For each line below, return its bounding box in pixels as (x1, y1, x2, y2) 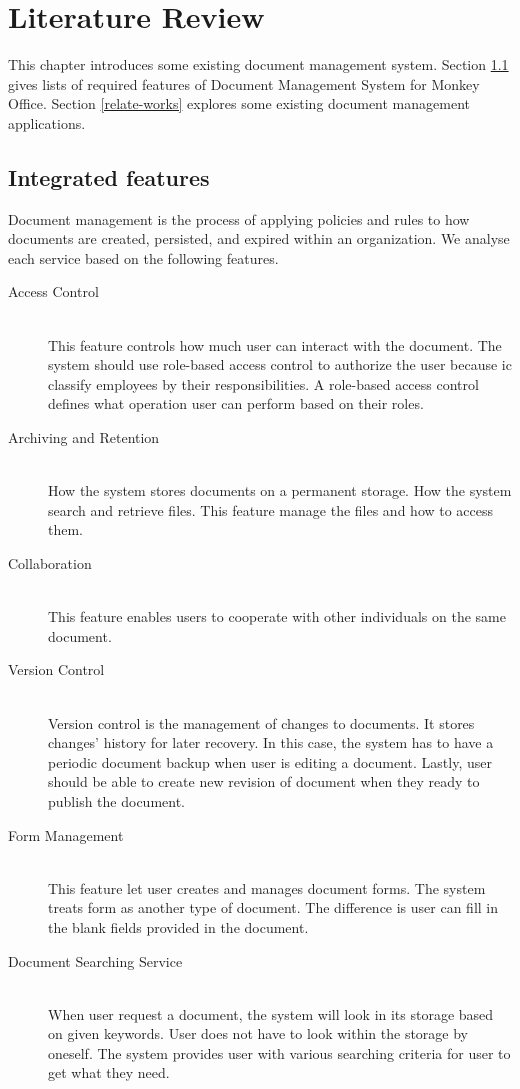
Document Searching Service (8, 950, 183, 971)
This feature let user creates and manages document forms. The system (48, 877, 486, 898)
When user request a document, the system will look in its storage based (48, 1003, 494, 1024)
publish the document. (48, 790, 185, 811)
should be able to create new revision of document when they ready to (48, 771, 480, 792)
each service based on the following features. (8, 247, 279, 268)
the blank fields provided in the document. (48, 916, 309, 937)
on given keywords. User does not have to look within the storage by (48, 1023, 469, 1044)
